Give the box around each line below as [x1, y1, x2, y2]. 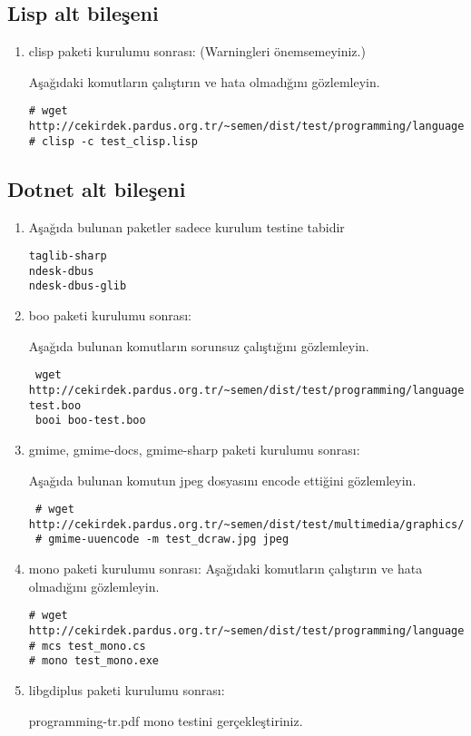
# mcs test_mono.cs [28, 639, 146, 653]
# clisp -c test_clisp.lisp [28, 134, 198, 148]
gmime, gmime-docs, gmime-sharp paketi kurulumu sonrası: [28, 439, 360, 458]
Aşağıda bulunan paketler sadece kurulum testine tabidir [28, 217, 345, 236]
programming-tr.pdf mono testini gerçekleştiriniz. [28, 711, 303, 730]
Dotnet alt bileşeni [7, 174, 186, 202]
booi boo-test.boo [34, 414, 146, 427]
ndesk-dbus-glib [28, 280, 127, 293]
